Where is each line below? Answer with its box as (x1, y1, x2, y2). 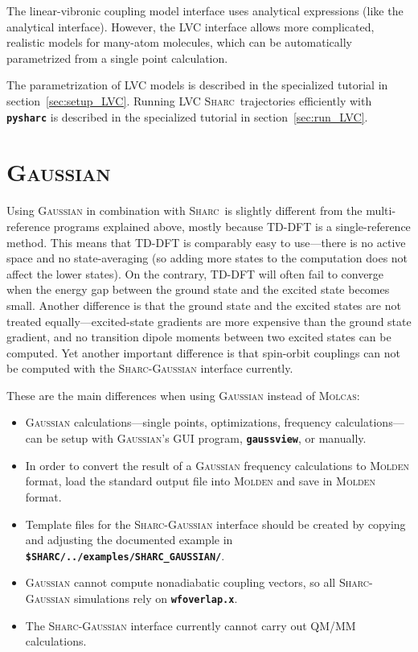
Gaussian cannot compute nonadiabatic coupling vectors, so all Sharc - (25, 574, 373, 591)
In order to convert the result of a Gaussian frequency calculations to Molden (25, 456, 409, 473)
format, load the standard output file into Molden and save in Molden (25, 472, 375, 489)
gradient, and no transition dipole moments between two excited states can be (6, 328, 391, 345)
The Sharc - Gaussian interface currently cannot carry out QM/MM (25, 617, 356, 633)
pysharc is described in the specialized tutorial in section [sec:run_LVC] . (6, 108, 368, 125)
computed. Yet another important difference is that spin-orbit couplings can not (6, 344, 401, 361)
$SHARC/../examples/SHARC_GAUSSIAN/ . (25, 547, 225, 563)
